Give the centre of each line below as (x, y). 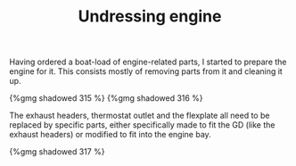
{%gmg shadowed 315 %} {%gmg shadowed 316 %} (106, 98)
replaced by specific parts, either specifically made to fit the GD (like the (142, 125)
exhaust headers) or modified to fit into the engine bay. (110, 135)
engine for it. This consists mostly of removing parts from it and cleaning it (146, 71)
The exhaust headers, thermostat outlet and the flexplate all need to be (140, 116)
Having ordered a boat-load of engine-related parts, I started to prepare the (148, 62)
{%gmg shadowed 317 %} (57, 152)
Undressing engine (150, 17)
